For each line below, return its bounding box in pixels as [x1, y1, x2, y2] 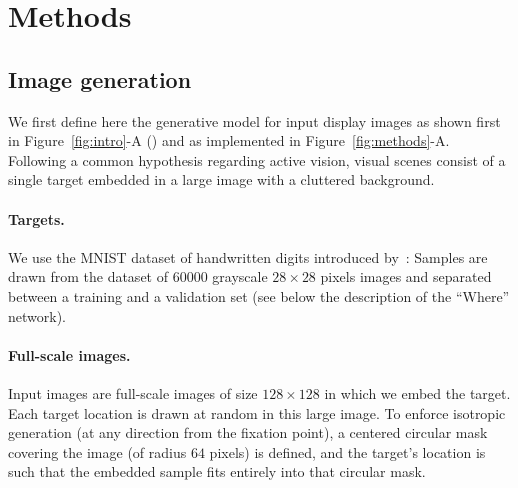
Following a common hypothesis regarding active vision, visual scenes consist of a [8, 149, 506, 170]
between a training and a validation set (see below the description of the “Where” [8, 285, 510, 306]
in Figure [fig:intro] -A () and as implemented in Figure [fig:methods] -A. [8, 130, 450, 151]
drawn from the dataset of [8, 266, 168, 287]
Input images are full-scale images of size [8, 382, 258, 403]
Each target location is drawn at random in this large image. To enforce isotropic [8, 402, 506, 423]
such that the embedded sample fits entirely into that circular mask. [8, 461, 426, 482]
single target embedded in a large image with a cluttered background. [8, 169, 435, 190]
